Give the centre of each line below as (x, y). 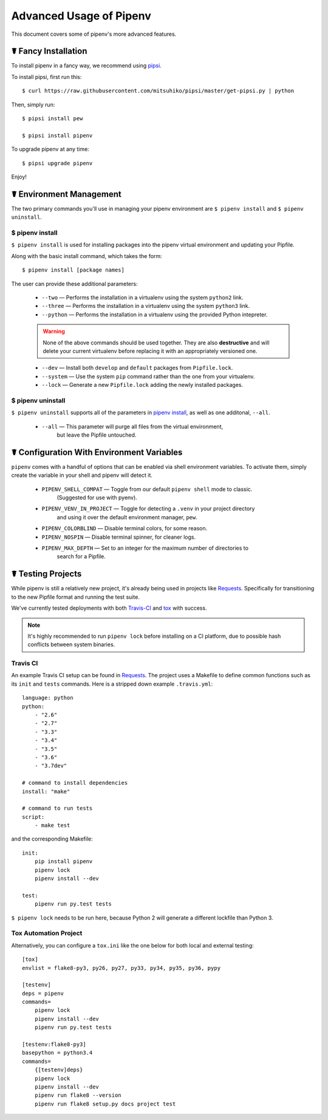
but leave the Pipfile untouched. (97, 435)
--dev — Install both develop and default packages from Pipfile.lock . (137, 368)
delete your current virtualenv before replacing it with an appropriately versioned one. (150, 351)
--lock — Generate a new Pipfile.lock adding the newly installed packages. (142, 385)
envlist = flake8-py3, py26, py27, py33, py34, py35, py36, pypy (121, 968)
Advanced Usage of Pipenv (81, 16)
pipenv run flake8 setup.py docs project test (105, 1104)
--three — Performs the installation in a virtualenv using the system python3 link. (146, 306)
